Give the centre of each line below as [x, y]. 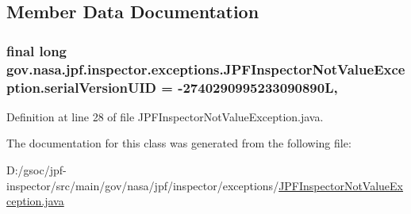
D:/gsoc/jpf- [36, 170]
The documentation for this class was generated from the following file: [179, 143]
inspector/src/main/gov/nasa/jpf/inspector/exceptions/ [143, 185]
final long [37, 50]
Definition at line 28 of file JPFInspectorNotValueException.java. [165, 116]
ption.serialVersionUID [82, 87]
